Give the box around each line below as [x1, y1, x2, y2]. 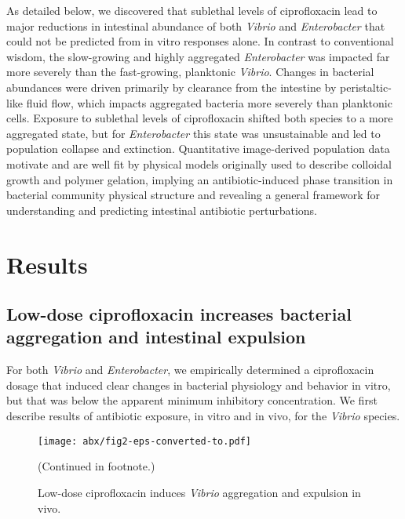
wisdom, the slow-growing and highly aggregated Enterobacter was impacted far [6, 48, 390, 64]
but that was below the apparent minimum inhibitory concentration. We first [6, 392, 378, 408]
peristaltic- [340, 78, 392, 95]
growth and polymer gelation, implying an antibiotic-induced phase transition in [6, 171, 393, 187]
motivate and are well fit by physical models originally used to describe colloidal [6, 155, 392, 172]
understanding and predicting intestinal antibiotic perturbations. [6, 201, 317, 218]
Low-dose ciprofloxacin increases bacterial [6, 302, 352, 326]
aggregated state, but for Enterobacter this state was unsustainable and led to [6, 125, 381, 141]
